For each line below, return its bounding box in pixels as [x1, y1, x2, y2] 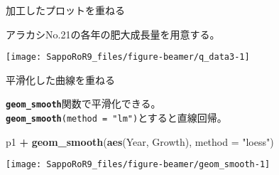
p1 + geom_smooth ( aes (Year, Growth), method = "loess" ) [6, 134, 274, 149]
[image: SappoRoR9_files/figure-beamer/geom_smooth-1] [6, 159, 270, 170]
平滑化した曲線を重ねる [6, 72, 115, 87]
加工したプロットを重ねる [6, 3, 125, 17]
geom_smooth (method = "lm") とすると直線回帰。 [6, 110, 227, 125]
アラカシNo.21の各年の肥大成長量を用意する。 [6, 26, 220, 41]
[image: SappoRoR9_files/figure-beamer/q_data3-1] [6, 52, 250, 63]
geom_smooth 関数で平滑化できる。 [6, 96, 161, 111]
